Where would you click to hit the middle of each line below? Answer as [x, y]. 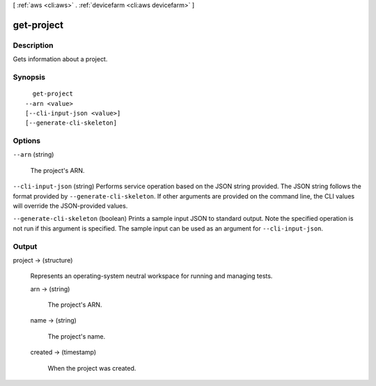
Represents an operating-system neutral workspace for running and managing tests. [151, 276]
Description [33, 45]
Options [27, 141]
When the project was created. [92, 368]
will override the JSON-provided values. [70, 206]
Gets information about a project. [60, 59]
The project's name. [77, 336]
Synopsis [29, 77]
